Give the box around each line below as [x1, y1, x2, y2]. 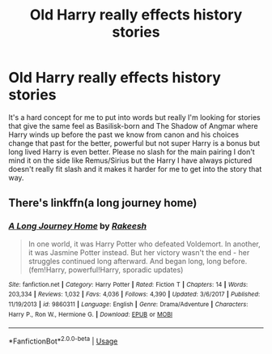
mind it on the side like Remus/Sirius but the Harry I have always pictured [8, 156, 253, 165]
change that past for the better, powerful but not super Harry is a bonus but [8, 138, 261, 147]
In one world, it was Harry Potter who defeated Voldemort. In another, [28, 239, 261, 249]
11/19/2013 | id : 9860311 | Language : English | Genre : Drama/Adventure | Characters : [8, 300, 249, 309]
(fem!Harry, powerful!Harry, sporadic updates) [28, 265, 184, 275]
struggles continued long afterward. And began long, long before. [28, 256, 248, 266]
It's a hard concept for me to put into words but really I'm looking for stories [8, 112, 261, 122]
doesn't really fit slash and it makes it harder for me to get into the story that [8, 164, 262, 173]
